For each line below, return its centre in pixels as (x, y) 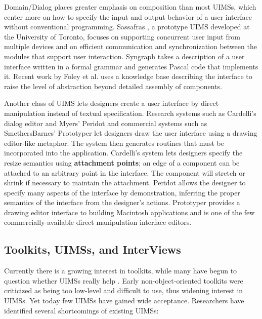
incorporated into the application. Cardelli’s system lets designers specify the (123, 153)
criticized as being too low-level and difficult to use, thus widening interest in (124, 290)
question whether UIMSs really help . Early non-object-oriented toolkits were (124, 280)
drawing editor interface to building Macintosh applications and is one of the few (129, 212)
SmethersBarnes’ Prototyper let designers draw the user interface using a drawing (131, 133)
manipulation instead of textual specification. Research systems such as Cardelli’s (130, 113)
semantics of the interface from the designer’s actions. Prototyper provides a (122, 202)
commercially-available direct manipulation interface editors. (98, 222)
